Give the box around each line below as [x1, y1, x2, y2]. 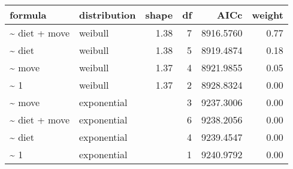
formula [10, 8, 47, 22]
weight [252, 8, 283, 22]
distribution [78, 8, 136, 22]
